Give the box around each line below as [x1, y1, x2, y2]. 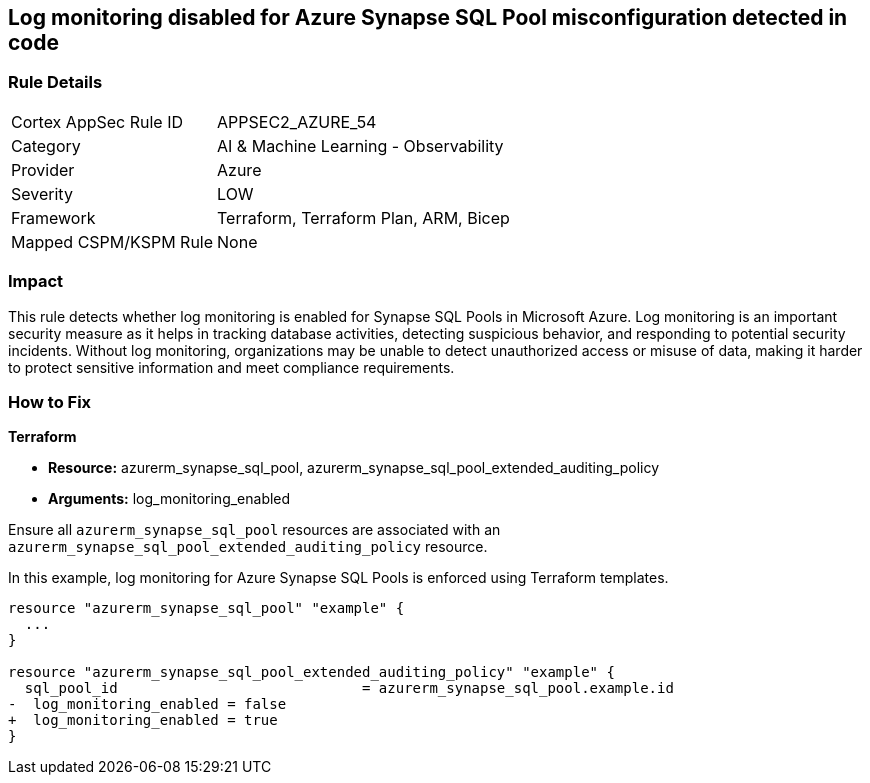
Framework [11, 207, 96, 228]
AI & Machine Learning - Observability [217, 135, 504, 156]
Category [11, 135, 81, 156]
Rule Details [8, 72, 103, 93]
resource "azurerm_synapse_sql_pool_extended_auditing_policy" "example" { [8, 664, 615, 681]
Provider [11, 159, 75, 180]
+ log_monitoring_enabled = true [8, 712, 278, 729]
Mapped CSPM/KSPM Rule [11, 231, 214, 252]
